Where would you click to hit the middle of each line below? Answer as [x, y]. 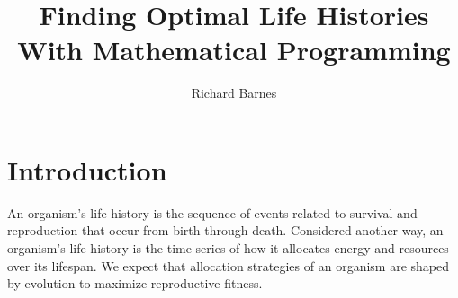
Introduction [87, 169]
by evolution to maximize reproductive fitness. [135, 283]
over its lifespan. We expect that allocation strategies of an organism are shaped [228, 265]
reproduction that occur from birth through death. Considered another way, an [225, 230]
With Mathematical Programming [234, 50]
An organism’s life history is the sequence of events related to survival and [212, 212]
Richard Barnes [234, 93]
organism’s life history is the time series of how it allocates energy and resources [228, 248]
